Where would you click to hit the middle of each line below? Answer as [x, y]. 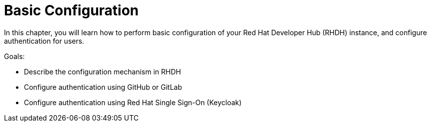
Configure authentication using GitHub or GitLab [103, 87]
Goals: [14, 56]
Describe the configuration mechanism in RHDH [103, 71]
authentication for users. [44, 41]
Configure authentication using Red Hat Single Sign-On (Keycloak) [133, 102]
